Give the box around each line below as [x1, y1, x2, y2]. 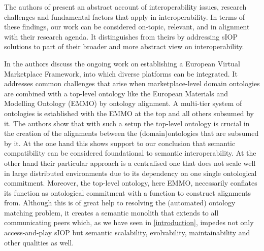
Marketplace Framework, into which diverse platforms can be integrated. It [4, 68, 238, 79]
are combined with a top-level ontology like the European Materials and [4, 88, 228, 98]
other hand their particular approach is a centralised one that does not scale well [4, 157, 256, 168]
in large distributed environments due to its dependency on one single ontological [4, 167, 257, 178]
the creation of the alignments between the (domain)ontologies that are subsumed [4, 128, 259, 138]
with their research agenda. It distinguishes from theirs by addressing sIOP [4, 31, 238, 42]
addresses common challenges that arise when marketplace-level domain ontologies [4, 78, 260, 89]
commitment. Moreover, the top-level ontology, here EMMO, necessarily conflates [4, 177, 257, 188]
